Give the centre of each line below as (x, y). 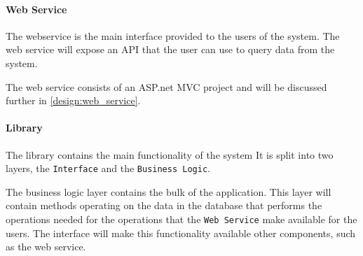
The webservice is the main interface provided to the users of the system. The (173, 35)
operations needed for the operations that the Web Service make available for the (181, 219)
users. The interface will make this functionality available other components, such (181, 233)
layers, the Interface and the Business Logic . (108, 168)
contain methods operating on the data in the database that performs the (164, 205)
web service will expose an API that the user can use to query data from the (170, 49)
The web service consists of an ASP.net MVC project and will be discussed (166, 86)
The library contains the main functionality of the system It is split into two (170, 154)
